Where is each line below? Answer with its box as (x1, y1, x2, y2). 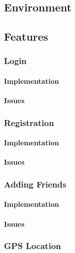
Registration (4, 116, 54, 128)
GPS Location (4, 240, 61, 252)
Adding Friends (4, 178, 67, 190)
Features (4, 29, 48, 44)
